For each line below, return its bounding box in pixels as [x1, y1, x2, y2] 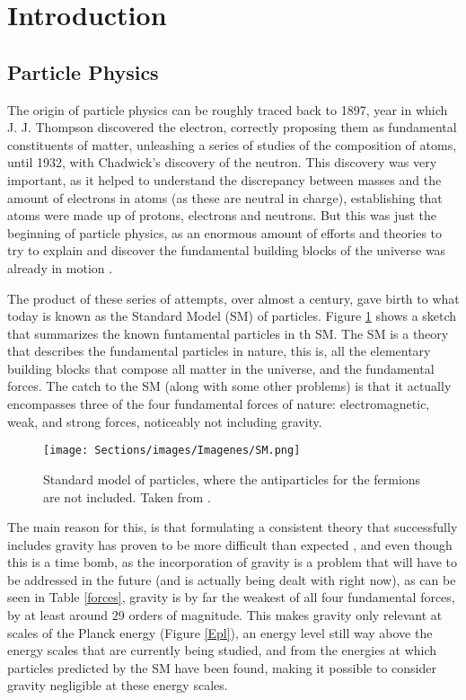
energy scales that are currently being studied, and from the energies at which [7, 641, 437, 660]
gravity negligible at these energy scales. [7, 676, 228, 695]
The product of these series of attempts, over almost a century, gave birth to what [7, 288, 460, 307]
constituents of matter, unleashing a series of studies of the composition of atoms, [7, 135, 457, 154]
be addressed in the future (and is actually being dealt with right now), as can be [7, 570, 456, 589]
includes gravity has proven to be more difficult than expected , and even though [7, 535, 453, 554]
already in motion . [7, 258, 113, 277]
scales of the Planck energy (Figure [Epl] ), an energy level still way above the [7, 623, 433, 642]
